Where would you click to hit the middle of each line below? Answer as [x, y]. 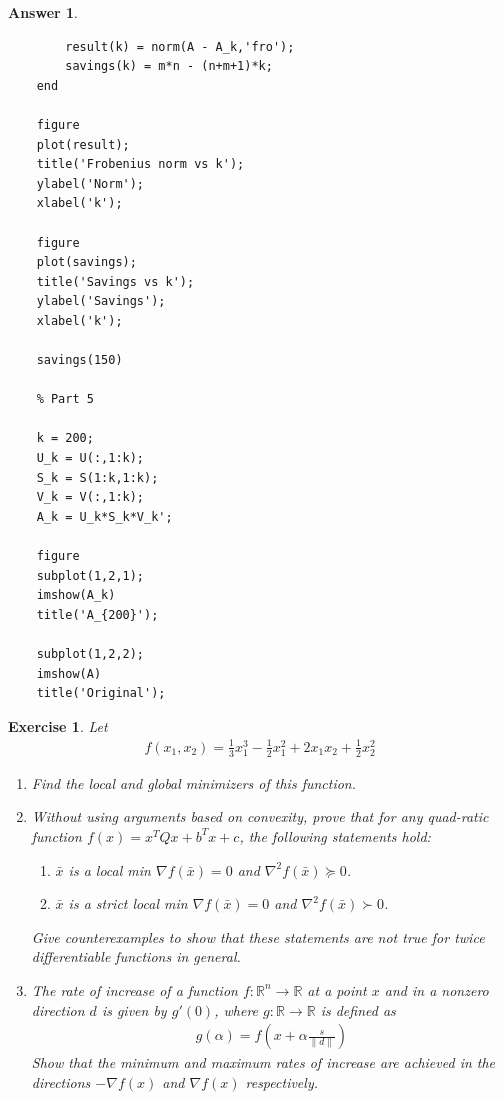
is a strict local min [128, 903]
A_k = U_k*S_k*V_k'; [104, 516]
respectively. [281, 1081]
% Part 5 [65, 399]
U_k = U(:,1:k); [90, 458]
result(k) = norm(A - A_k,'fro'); [180, 46]
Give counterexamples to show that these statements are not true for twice [258, 936]
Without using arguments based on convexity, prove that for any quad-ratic [260, 816]
